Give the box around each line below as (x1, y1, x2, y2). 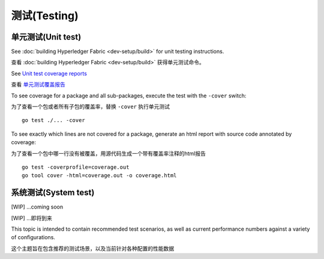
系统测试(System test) (11, 187, 95, 198)
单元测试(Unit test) (11, 32, 82, 42)
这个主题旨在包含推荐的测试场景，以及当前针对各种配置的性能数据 (11, 245, 174, 252)
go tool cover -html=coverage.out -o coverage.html (22, 172, 177, 179)
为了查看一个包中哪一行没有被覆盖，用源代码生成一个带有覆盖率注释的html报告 (11, 150, 206, 157)
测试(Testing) (11, 9, 79, 22)
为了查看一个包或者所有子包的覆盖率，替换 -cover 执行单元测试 (11, 103, 170, 111)
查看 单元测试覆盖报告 (11, 81, 65, 88)
